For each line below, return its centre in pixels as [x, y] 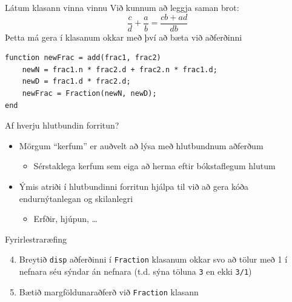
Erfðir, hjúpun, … [65, 219]
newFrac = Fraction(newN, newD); [89, 94]
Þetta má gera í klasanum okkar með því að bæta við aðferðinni [124, 37]
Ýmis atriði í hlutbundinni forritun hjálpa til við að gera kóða [134, 186]
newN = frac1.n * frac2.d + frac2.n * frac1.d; [120, 69]
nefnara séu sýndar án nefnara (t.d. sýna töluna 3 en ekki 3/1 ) [135, 271]
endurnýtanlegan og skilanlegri [76, 198]
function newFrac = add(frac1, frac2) [83, 58]
